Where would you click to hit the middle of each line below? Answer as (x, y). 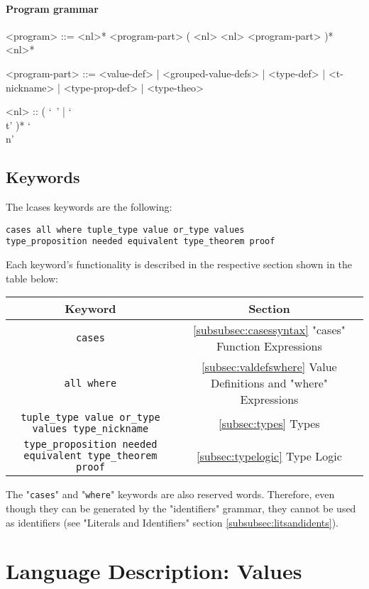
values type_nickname (90, 429)
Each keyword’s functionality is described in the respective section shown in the (179, 264)
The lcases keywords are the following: (89, 207)
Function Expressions (269, 346)
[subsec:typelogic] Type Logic (269, 456)
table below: (32, 278)
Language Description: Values (154, 571)
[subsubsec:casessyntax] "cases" (269, 330)
